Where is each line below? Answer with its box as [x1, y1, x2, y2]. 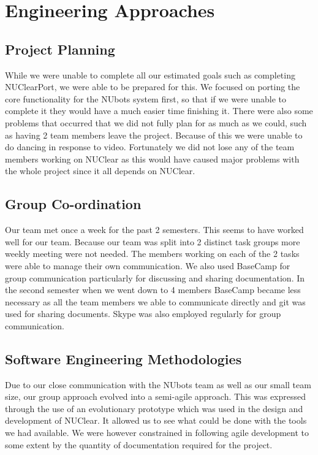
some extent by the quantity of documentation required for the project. [5, 438, 273, 451]
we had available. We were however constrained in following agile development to [5, 426, 309, 439]
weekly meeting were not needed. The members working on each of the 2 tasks [5, 247, 300, 260]
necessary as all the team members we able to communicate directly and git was [5, 295, 306, 308]
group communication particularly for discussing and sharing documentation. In [5, 271, 305, 284]
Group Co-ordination [5, 194, 142, 213]
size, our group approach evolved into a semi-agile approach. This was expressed [5, 390, 306, 403]
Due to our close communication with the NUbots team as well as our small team [5, 378, 311, 391]
